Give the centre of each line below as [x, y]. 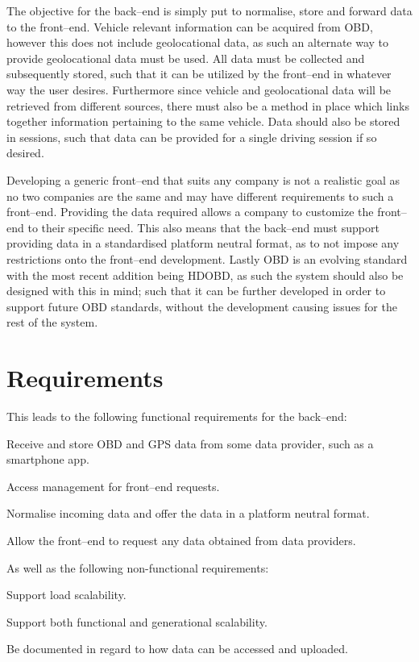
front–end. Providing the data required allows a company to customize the [190, 212]
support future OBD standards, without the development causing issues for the [202, 306]
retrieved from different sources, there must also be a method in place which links [208, 105]
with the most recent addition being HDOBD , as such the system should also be [205, 275]
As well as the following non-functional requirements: [138, 567]
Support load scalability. [66, 595]
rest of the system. [52, 322]
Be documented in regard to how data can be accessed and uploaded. [177, 649]
